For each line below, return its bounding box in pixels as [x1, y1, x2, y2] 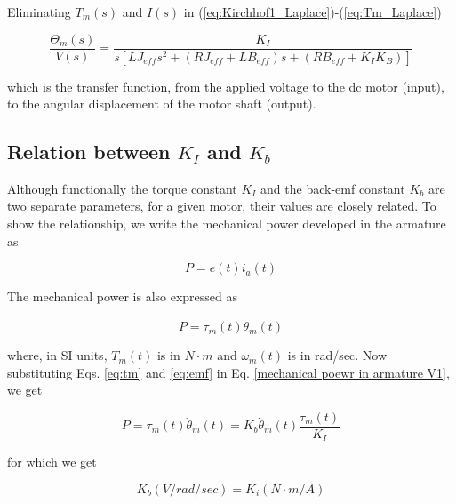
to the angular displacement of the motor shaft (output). [7, 94, 316, 113]
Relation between [7, 138, 171, 165]
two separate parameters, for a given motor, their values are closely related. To [7, 196, 436, 215]
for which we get [7, 452, 97, 471]
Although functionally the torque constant [7, 179, 237, 197]
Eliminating [7, 3, 71, 20]
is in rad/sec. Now [287, 346, 388, 364]
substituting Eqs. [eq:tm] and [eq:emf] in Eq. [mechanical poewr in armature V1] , [7, 363, 450, 381]
